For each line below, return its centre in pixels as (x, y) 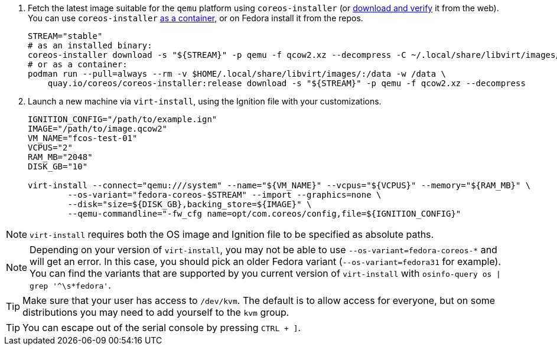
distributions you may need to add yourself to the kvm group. (156, 312)
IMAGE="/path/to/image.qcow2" (98, 129)
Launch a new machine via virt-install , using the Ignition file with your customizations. (205, 101)
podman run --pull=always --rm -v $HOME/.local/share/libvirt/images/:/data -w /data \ (237, 74)
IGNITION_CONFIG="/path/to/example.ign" (123, 119)
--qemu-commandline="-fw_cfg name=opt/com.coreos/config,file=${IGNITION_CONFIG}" (264, 214)
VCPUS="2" (50, 148)
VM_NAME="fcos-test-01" (83, 138)
